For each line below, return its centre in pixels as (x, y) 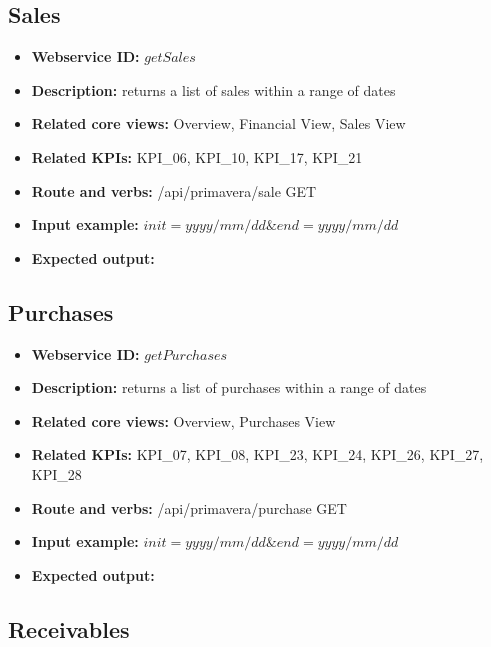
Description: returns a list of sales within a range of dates (213, 89)
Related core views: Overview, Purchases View (183, 420)
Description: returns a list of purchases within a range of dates (229, 387)
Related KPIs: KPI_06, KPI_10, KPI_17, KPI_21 (197, 156)
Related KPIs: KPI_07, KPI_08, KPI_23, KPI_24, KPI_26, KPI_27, (257, 454)
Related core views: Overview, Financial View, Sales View (218, 123)
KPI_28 (56, 473)
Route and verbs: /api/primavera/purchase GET (189, 507)
